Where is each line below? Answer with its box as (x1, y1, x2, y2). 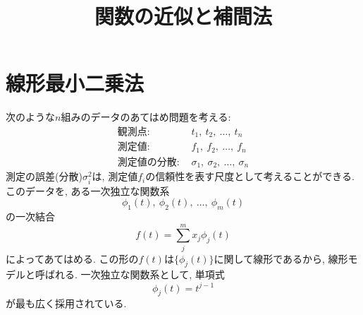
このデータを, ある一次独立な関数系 (6, 183, 170, 198)
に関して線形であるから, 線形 (214, 251, 348, 266)
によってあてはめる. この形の (6, 251, 139, 266)
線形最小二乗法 (6, 69, 144, 97)
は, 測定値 (92, 169, 138, 184)
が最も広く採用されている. (6, 296, 127, 311)
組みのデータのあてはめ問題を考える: (61, 109, 231, 124)
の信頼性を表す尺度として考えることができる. (145, 169, 355, 184)
